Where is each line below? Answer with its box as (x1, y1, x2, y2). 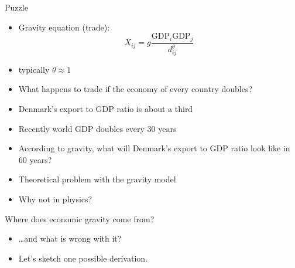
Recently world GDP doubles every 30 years (18, 122, 177, 134)
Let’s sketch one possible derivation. (18, 252, 148, 264)
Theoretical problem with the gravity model (18, 173, 176, 185)
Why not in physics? (18, 192, 92, 205)
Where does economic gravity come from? (5, 212, 155, 225)
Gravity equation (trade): (18, 21, 110, 33)
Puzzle (5, 1, 28, 13)
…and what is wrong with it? (18, 232, 122, 245)
